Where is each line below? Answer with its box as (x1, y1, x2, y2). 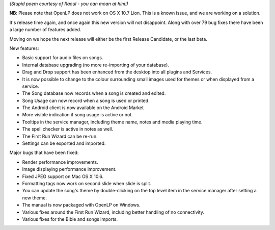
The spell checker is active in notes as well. (22, 126, 114, 132)
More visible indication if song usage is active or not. (22, 112, 133, 118)
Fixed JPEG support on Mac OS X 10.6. (22, 173, 104, 180)
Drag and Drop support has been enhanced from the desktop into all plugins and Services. (22, 69, 212, 75)
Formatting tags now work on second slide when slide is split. (22, 180, 152, 186)
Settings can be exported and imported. (22, 140, 106, 146)
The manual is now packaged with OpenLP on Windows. (22, 202, 141, 208)
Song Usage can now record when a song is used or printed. (22, 97, 150, 104)
